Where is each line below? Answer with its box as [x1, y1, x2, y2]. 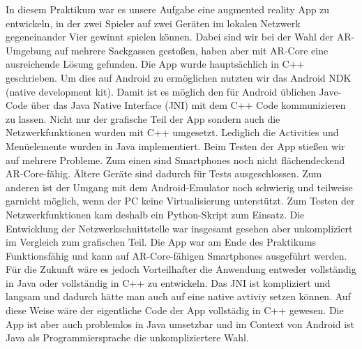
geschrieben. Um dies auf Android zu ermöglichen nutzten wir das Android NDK [6, 70, 352, 84]
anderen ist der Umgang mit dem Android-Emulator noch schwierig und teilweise [6, 179, 353, 194]
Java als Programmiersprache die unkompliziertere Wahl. [6, 330, 249, 345]
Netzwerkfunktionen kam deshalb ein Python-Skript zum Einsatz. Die [6, 207, 305, 221]
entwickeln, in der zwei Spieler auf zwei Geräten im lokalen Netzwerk [6, 15, 301, 30]
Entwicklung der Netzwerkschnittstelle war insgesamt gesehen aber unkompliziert [6, 221, 353, 235]
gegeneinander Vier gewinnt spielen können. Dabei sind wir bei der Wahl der [6, 29, 333, 44]
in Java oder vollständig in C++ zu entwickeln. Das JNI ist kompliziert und [6, 275, 331, 290]
